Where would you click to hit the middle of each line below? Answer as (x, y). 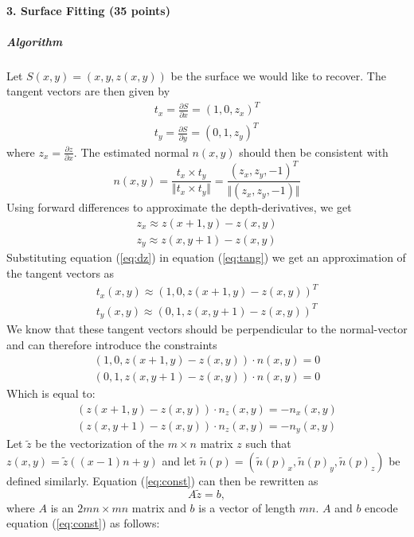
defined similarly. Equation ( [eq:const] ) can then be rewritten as (162, 481)
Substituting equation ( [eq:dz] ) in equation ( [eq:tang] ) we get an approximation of (206, 257)
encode (381, 507)
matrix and (159, 507)
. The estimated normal (131, 152)
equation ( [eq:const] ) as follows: (83, 523)
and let (179, 461)
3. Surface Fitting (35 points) (88, 10)
